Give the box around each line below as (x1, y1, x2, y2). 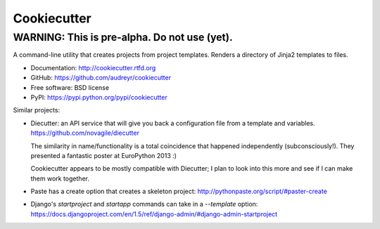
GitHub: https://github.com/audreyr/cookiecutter (30, 74, 172, 82)
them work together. (30, 174, 89, 183)
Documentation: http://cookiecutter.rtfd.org (30, 63, 156, 72)
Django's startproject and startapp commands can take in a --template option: (30, 200, 258, 209)
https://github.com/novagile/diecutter (30, 129, 140, 137)
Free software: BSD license (30, 83, 109, 91)
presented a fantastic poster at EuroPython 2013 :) (30, 151, 177, 159)
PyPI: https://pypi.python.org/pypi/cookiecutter (30, 93, 168, 101)
